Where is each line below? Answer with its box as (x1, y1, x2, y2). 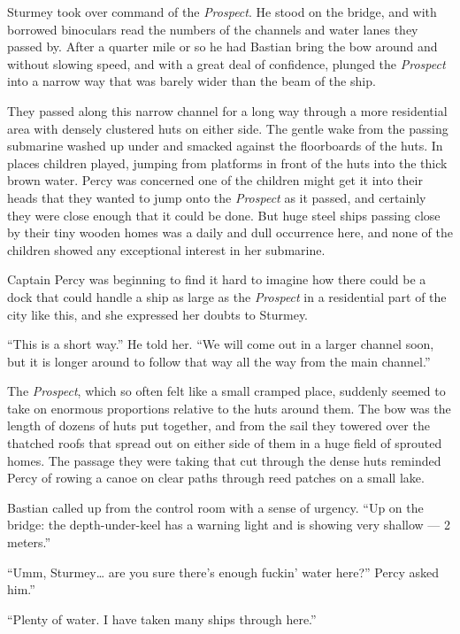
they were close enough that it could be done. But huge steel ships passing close (7, 205, 441, 224)
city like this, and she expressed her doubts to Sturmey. (7, 305, 309, 323)
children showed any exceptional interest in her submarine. (7, 240, 326, 259)
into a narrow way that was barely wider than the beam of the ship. (7, 72, 376, 90)
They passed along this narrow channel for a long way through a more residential (7, 101, 448, 120)
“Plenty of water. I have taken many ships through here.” (7, 609, 317, 628)
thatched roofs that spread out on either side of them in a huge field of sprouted (7, 434, 442, 452)
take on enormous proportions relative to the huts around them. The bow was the (7, 398, 451, 417)
